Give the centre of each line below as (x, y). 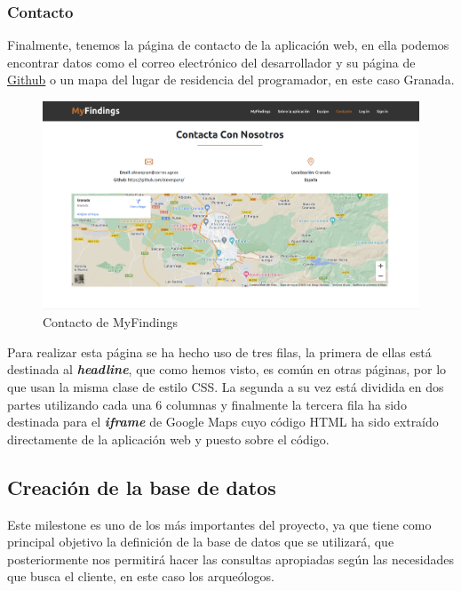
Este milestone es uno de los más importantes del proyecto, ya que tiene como (219, 524)
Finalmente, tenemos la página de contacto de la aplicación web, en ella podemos (228, 45)
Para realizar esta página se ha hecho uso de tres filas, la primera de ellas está (219, 351)
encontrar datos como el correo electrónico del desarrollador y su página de (211, 62)
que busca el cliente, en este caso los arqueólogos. (141, 576)
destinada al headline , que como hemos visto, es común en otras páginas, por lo (227, 369)
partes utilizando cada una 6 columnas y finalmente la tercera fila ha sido (207, 404)
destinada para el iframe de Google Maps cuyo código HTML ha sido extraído (223, 422)
